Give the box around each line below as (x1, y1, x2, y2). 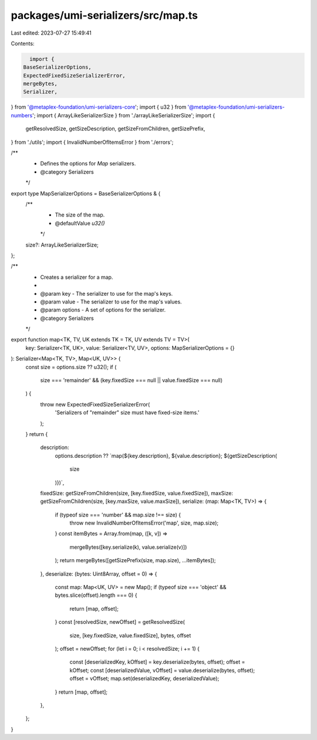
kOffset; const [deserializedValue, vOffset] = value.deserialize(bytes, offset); (69, 667, 255, 674)
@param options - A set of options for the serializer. (40, 306, 166, 313)
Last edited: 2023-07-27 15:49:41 (11, 29, 92, 36)
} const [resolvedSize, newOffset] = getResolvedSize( (55, 619, 185, 626)
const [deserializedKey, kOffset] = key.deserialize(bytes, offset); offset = (69, 658, 245, 665)
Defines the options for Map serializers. (40, 160, 136, 167)
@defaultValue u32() (55, 219, 105, 227)
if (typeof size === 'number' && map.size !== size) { (55, 511, 181, 518)
